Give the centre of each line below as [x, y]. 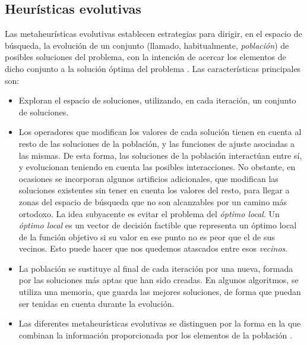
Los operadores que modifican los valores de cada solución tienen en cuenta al [160, 132]
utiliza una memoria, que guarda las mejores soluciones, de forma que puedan [160, 292]
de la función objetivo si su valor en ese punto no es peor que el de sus [147, 236]
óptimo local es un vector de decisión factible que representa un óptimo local [158, 225]
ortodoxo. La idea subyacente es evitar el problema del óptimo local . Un [149, 213]
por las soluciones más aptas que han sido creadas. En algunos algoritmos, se [159, 280]
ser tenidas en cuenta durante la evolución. [96, 303]
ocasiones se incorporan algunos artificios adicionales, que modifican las [148, 178]
